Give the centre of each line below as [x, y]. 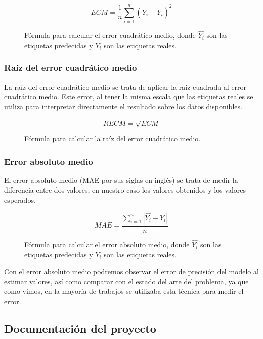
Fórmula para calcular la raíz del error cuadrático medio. [113, 139]
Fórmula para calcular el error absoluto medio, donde [107, 244]
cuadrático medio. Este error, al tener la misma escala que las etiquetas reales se [129, 97]
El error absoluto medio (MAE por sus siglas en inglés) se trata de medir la [121, 180]
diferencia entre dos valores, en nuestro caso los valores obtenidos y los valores [125, 190]
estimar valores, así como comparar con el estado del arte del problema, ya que [126, 281]
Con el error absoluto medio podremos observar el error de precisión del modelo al [131, 271]
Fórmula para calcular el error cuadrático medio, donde [110, 35]
